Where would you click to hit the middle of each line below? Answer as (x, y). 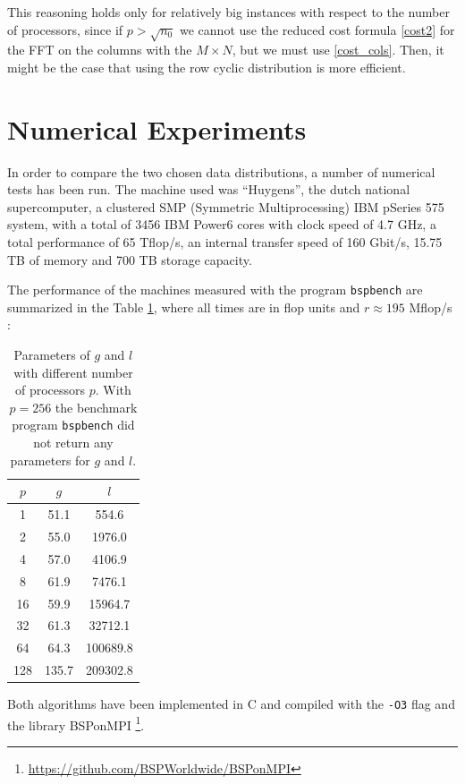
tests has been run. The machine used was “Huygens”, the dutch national (209, 189)
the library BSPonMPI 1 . (76, 723)
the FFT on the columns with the (100, 50)
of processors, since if (65, 29)
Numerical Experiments (157, 128)
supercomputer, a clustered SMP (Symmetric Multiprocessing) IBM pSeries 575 (226, 206)
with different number (73, 372)
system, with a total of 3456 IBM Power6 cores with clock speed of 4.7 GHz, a (222, 224)
